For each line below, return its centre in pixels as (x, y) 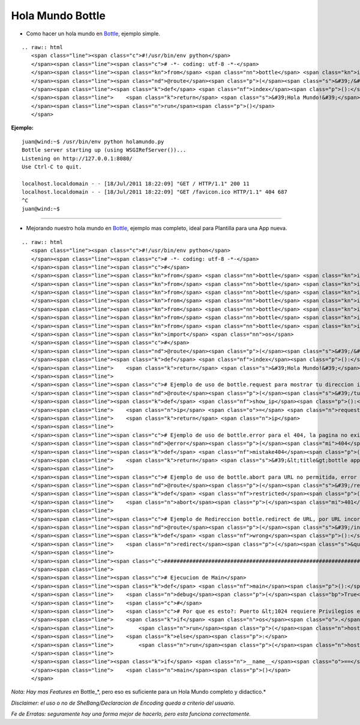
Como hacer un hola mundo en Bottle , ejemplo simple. (93, 34)
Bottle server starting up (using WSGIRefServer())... (104, 150)
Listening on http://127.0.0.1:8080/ (77, 158)
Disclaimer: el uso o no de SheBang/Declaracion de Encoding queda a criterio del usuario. (123, 703)
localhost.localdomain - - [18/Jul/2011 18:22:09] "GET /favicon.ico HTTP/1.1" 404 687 (155, 192)
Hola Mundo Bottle (58, 16)
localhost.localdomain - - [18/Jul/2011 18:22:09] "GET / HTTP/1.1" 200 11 (136, 183)
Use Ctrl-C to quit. (52, 167)
